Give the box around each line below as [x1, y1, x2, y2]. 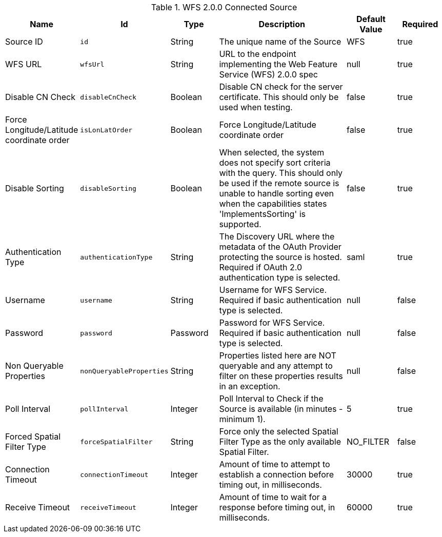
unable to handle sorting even [219, 188, 334, 198]
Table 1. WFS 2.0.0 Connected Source [151, 2, 297, 12]
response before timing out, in [219, 502, 335, 512]
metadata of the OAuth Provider [219, 242, 341, 252]
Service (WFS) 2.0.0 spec [219, 69, 318, 79]
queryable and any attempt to [219, 361, 333, 371]
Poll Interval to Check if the [219, 393, 324, 404]
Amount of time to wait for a [219, 492, 327, 502]
